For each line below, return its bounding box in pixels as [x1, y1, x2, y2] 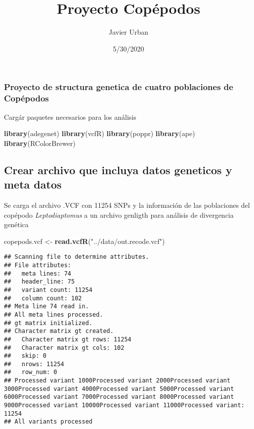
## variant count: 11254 [4, 286, 92, 293]
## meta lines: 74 [4, 270, 72, 277]
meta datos [4, 177, 62, 192]
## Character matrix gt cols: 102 [4, 344, 125, 351]
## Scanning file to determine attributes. [4, 253, 149, 261]
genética [4, 219, 29, 230]
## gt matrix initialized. [4, 319, 92, 327]
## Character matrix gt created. [4, 328, 114, 335]
